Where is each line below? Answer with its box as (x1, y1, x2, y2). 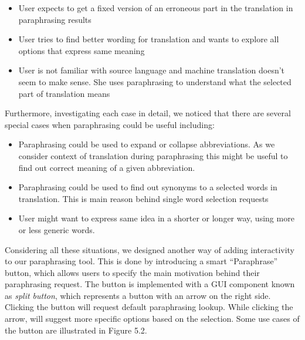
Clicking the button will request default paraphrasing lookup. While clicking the (5, 301, 293, 313)
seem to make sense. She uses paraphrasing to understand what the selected (18, 75, 292, 87)
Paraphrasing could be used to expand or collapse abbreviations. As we (18, 138, 275, 150)
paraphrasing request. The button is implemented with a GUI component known (5, 278, 295, 290)
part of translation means (18, 87, 110, 99)
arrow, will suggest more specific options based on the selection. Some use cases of (5, 312, 300, 325)
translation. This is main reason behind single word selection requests (18, 192, 269, 204)
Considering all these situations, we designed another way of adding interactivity (5, 243, 295, 255)
